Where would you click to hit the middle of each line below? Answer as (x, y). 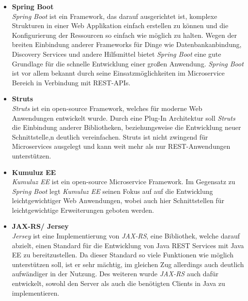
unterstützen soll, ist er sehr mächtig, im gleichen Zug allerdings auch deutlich (128, 264)
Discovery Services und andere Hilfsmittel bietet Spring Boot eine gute (116, 54)
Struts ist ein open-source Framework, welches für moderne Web (107, 108)
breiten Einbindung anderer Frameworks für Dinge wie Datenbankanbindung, (127, 44)
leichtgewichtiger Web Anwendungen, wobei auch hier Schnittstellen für (118, 200)
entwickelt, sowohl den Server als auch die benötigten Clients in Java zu (118, 283)
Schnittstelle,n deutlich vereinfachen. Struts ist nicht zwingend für (110, 136)
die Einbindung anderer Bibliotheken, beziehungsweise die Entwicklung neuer (126, 127)
